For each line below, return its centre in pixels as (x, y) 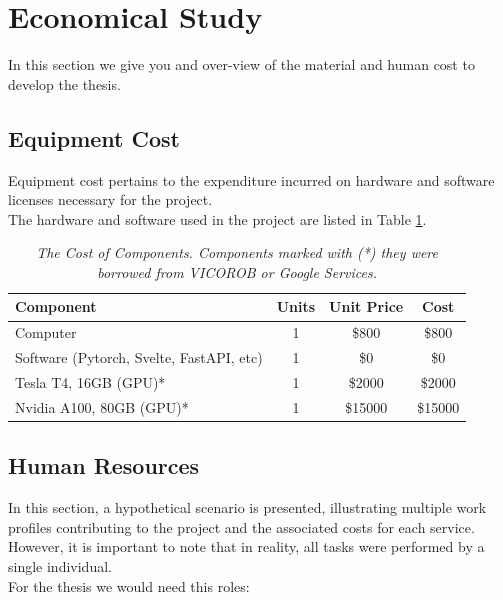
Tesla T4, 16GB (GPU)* (90, 382)
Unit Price (366, 306)
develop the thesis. (64, 83)
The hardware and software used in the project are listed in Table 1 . (217, 218)
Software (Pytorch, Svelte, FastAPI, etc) (139, 357)
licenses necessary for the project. (110, 199)
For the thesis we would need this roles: (129, 585)
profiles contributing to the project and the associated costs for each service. (241, 526)
